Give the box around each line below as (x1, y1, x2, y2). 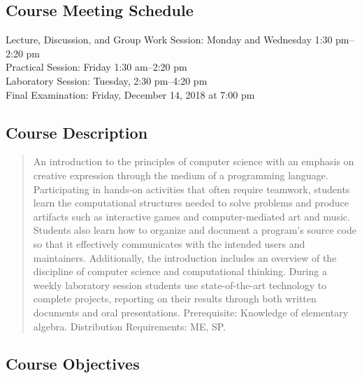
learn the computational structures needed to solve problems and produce (33, 195, 349, 210)
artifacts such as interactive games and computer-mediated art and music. (33, 209, 350, 223)
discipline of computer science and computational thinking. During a (33, 264, 327, 279)
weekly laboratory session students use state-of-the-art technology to (33, 277, 327, 292)
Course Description (6, 121, 148, 143)
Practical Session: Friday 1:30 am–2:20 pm (6, 59, 187, 74)
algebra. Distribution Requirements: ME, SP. (33, 318, 226, 333)
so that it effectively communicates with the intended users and (33, 236, 305, 251)
